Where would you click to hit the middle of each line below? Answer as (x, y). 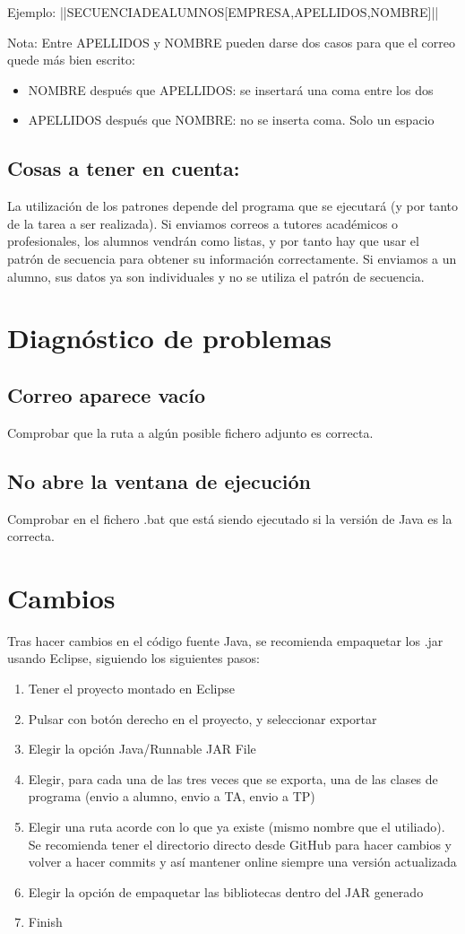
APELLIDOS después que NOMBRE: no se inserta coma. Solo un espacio (231, 120)
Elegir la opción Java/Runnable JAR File (142, 749)
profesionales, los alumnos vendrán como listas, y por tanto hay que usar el (213, 241)
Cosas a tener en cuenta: (124, 168)
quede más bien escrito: (71, 60)
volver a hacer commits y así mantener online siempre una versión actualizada (242, 862)
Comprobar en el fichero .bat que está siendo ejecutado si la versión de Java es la (230, 518)
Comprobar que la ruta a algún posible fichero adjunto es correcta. (190, 432)
